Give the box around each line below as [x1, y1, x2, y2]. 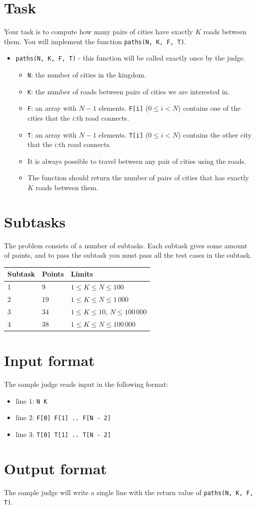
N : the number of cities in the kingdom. [27, 70, 147, 80]
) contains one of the [178, 103, 241, 113]
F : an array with [27, 103, 77, 113]
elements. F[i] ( [99, 103, 149, 113]
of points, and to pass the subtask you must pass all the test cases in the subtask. [4, 250, 252, 260]
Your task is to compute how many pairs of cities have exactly [4, 26, 193, 37]
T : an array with [27, 129, 77, 140]
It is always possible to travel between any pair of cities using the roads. [27, 155, 247, 166]
